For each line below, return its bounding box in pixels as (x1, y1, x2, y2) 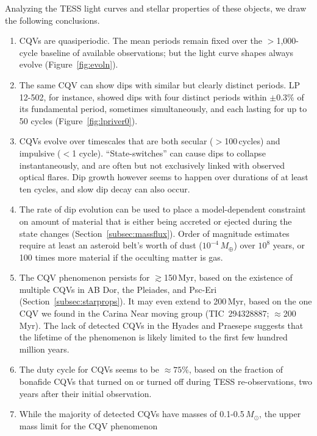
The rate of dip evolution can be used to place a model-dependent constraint (19, 203, 306, 216)
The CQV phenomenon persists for (19, 271, 150, 284)
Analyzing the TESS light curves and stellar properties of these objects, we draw (5, 2, 307, 14)
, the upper (259, 407, 301, 420)
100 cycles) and (224, 135, 280, 147)
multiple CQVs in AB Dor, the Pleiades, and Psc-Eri (19, 283, 217, 295)
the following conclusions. (5, 13, 100, 26)
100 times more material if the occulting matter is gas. (19, 250, 223, 263)
